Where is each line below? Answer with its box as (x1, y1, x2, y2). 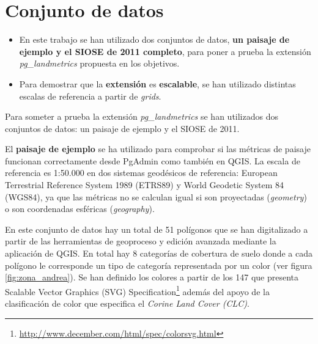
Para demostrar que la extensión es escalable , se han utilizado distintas (19, 77, 296, 90)
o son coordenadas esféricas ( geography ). (5, 202, 155, 215)
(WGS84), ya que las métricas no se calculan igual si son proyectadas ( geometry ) (5, 190, 307, 203)
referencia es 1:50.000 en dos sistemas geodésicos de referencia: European (5, 166, 278, 179)
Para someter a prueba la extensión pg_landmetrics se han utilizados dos (5, 110, 278, 123)
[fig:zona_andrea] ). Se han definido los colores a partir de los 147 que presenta (5, 271, 299, 284)
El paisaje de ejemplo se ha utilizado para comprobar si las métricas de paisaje (5, 142, 311, 155)
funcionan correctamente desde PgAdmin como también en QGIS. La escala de (5, 154, 300, 167)
